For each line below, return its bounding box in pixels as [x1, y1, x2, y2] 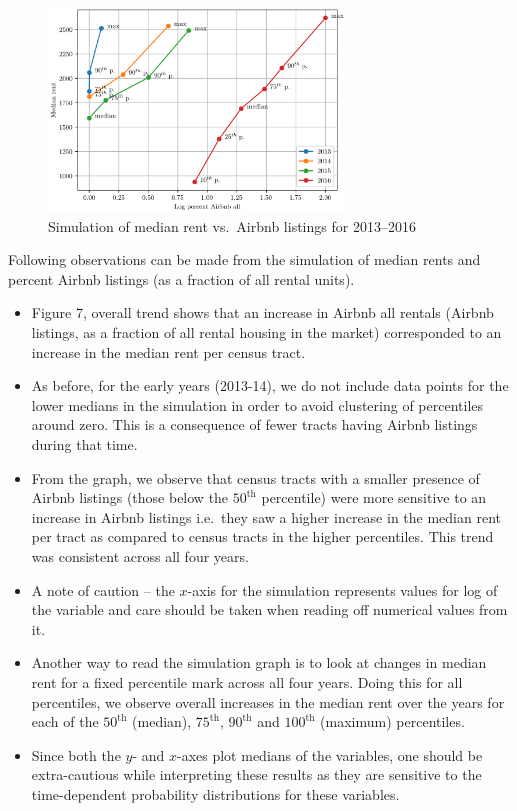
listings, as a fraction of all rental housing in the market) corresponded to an [31, 322, 502, 343]
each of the [31, 711, 99, 732]
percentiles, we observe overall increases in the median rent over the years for [31, 691, 505, 712]
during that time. [31, 433, 138, 454]
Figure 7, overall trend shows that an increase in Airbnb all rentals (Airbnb [31, 302, 494, 323]
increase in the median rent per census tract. [31, 341, 306, 362]
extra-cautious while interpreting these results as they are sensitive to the [31, 764, 482, 785]
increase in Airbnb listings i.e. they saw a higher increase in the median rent [31, 506, 501, 527]
